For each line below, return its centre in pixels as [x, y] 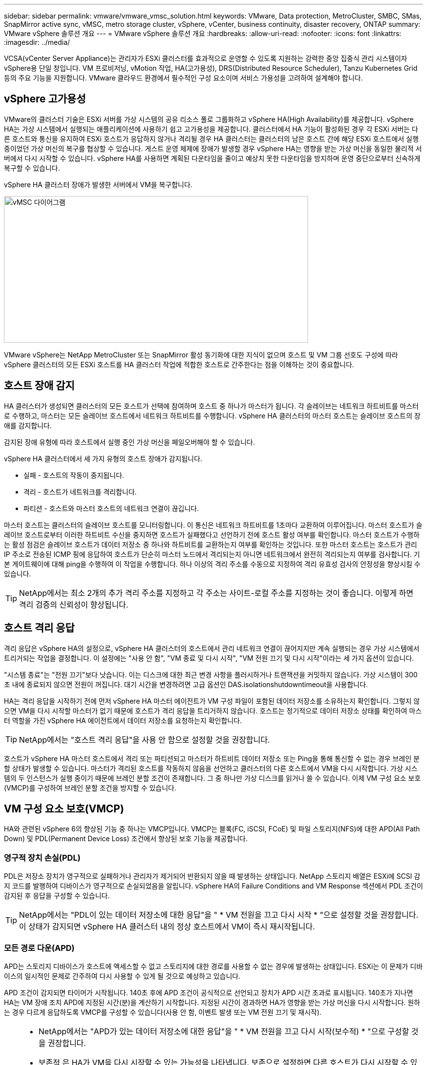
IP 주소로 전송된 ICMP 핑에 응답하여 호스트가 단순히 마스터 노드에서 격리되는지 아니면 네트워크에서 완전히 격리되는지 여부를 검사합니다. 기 [212, 554]
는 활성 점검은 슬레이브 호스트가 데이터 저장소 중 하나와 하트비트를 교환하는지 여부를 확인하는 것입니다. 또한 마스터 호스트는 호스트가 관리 [211, 544]
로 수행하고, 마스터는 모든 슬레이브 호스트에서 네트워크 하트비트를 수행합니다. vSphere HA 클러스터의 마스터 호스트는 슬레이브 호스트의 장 [212, 415]
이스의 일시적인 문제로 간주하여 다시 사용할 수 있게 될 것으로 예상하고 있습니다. [122, 976]
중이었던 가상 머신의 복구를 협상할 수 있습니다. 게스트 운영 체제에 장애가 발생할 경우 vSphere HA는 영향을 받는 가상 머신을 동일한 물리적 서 [213, 148]
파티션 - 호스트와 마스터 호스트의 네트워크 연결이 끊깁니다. [111, 508]
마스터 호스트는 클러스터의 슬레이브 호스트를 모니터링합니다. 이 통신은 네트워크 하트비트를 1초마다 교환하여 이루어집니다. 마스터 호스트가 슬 [213, 525]
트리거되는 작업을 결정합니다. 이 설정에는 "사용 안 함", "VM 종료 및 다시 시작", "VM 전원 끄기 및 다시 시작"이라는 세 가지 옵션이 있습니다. [209, 658]
